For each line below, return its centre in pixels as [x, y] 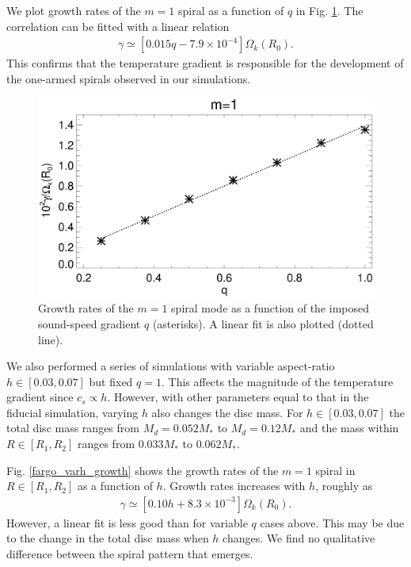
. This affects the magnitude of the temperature [277, 381]
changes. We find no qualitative [299, 538]
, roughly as [344, 486]
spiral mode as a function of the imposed [270, 308]
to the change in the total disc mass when [108, 538]
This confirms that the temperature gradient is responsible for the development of [205, 63]
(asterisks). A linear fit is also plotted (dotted [263, 323]
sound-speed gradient [89, 323]
